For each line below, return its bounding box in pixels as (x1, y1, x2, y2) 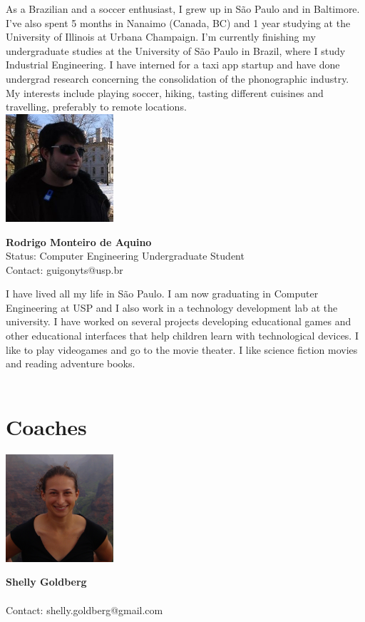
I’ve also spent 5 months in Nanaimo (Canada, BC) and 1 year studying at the (6, 15, 351, 30)
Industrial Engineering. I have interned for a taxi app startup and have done (6, 57, 340, 72)
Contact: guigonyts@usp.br (6, 262, 123, 277)
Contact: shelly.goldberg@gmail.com (6, 602, 163, 617)
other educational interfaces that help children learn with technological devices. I (6, 328, 359, 343)
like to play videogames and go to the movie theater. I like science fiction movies (6, 342, 358, 357)
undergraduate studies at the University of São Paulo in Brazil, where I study (6, 43, 346, 58)
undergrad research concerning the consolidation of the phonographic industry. (6, 71, 349, 86)
